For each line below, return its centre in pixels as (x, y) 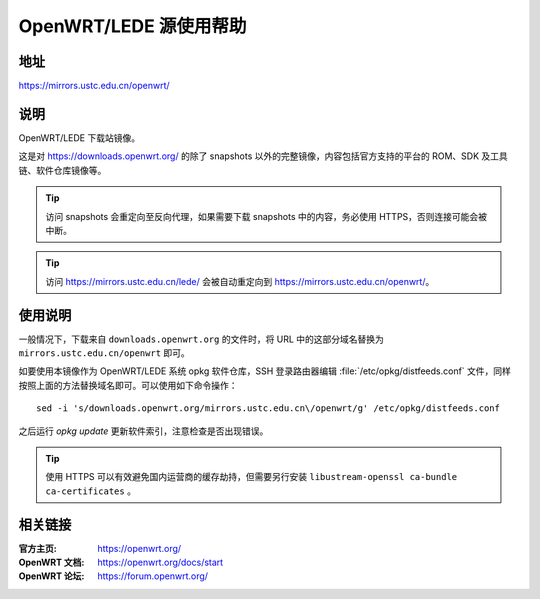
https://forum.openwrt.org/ (153, 576)
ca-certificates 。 (91, 491)
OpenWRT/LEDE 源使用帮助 (132, 26)
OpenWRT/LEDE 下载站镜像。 (79, 137)
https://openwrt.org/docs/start (160, 562)
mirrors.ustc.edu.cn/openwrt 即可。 (104, 353)
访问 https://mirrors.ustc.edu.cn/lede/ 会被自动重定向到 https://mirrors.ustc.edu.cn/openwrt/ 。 (240, 281)
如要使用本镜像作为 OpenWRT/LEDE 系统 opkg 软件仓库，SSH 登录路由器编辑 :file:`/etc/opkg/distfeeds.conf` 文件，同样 (265, 371)
